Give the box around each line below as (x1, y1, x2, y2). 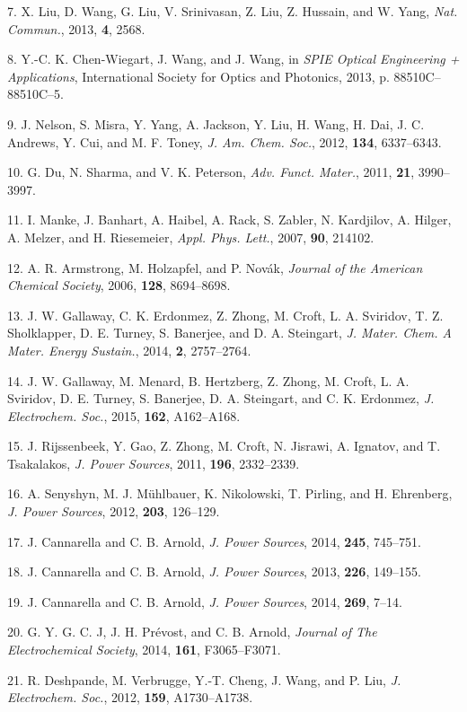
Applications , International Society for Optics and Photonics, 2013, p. (7, 66, 390, 85)
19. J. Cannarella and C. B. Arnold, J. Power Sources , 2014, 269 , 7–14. (7, 592, 402, 611)
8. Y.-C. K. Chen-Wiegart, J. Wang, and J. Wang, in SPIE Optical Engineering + (7, 49, 460, 68)
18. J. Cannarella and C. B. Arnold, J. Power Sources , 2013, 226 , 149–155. (7, 562, 421, 581)
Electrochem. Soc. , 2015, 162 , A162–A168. (7, 406, 241, 425)
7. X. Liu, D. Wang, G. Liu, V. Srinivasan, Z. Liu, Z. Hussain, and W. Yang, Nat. (7, 2, 458, 20)
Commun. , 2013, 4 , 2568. (7, 19, 145, 38)
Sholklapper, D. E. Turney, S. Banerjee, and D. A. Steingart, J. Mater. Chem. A (7, 323, 452, 342)
